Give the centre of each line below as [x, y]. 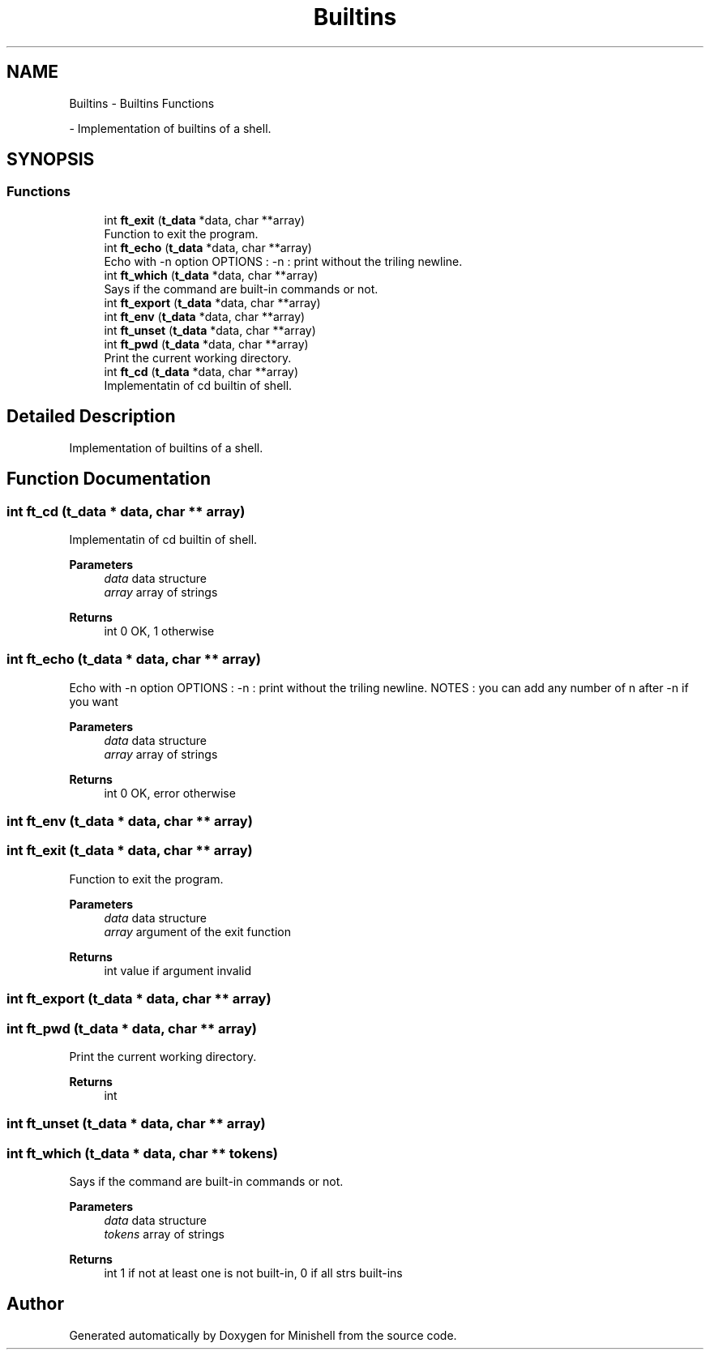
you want [94, 701]
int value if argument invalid [177, 970]
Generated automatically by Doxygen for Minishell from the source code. [263, 1335]
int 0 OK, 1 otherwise [159, 631]
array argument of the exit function [197, 931]
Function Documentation [109, 479]
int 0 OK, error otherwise [170, 793]
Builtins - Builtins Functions [142, 103]
